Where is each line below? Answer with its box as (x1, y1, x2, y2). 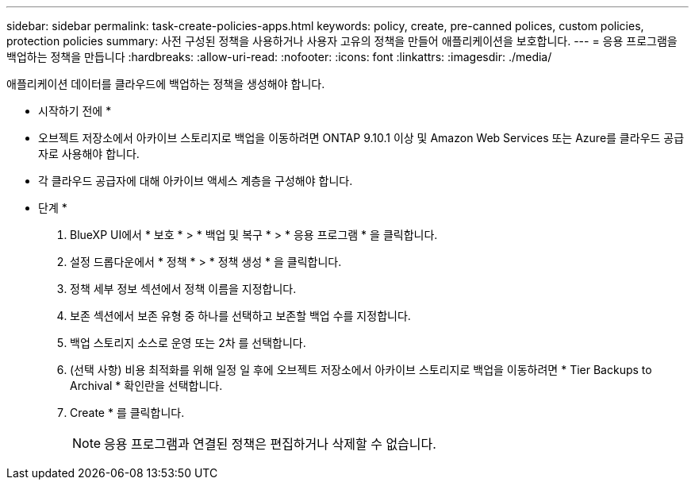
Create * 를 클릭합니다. (70, 406, 185, 419)
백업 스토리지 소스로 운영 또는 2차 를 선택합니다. (70, 336, 306, 349)
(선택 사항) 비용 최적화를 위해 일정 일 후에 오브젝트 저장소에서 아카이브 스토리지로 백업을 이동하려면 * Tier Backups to (70, 363, 652, 376)
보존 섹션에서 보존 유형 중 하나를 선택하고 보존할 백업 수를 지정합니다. (70, 309, 411, 322)
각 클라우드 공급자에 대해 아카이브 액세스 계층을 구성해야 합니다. (38, 174, 353, 187)
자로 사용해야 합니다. (38, 147, 140, 160)
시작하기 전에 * (38, 104, 112, 118)
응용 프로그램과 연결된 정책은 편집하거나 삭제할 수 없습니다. (104, 436, 436, 452)
